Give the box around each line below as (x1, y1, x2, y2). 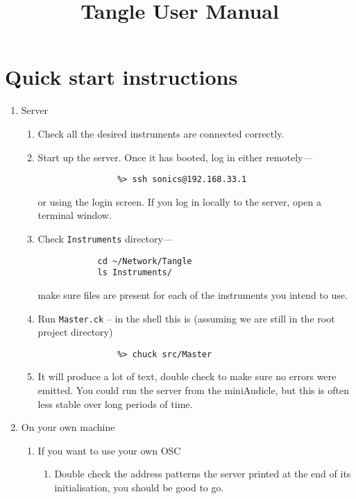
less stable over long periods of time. (37, 396, 193, 411)
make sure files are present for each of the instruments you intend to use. (37, 287, 348, 302)
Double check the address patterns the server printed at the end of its (54, 466, 351, 481)
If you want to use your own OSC (37, 443, 181, 457)
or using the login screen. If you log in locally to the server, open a (37, 194, 321, 208)
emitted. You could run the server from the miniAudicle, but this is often (37, 383, 349, 397)
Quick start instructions (5, 63, 238, 91)
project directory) (37, 325, 113, 339)
